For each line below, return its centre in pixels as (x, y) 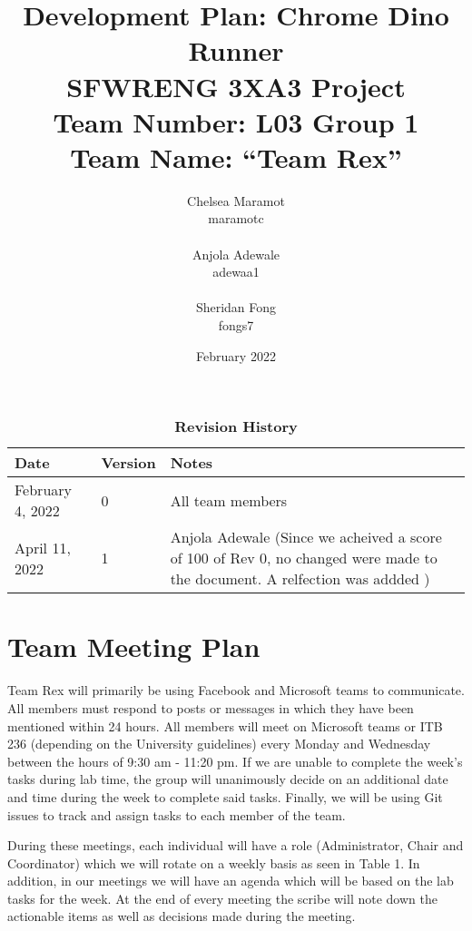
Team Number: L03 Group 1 (236, 121)
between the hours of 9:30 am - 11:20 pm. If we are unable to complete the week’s (235, 761)
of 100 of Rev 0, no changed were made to (304, 558)
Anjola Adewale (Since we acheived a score (306, 537)
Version (128, 463)
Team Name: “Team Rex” (236, 157)
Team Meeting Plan (134, 647)
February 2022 (236, 355)
